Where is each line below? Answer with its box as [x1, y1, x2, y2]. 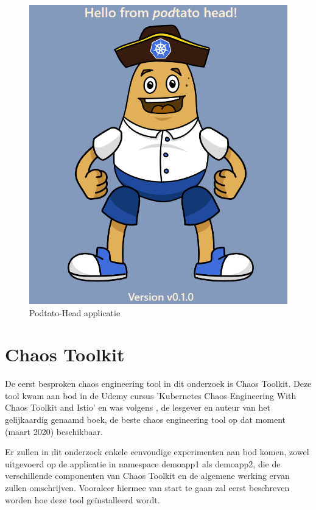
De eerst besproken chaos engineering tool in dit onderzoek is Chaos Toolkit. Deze [5, 377, 312, 390]
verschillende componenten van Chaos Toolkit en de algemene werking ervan [5, 469, 290, 482]
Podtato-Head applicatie [29, 306, 121, 319]
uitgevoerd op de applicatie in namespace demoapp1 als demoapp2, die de [5, 457, 281, 470]
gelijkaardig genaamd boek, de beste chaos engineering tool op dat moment [5, 413, 286, 425]
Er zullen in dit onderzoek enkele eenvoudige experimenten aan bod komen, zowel [5, 445, 309, 458]
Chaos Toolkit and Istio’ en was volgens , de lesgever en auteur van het [5, 401, 270, 414]
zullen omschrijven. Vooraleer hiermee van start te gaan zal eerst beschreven [5, 481, 290, 494]
